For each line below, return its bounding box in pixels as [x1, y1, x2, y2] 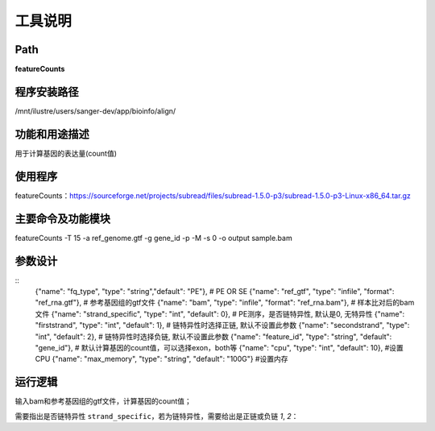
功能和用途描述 [14, 127, 89, 141]
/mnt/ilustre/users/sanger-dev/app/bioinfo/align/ [14, 106, 176, 116]
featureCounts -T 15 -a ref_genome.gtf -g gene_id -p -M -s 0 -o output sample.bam [14, 233, 293, 242]
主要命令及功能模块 [14, 212, 110, 226]
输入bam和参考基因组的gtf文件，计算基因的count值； [14, 396, 193, 406]
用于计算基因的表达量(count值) [14, 148, 117, 158]
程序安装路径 [14, 85, 79, 98]
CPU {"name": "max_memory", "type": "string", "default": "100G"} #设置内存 [35, 354, 288, 364]
